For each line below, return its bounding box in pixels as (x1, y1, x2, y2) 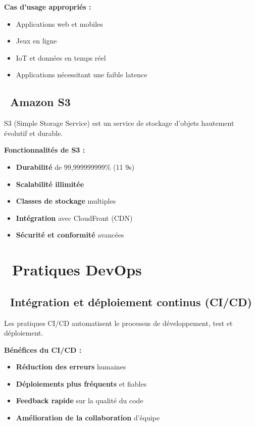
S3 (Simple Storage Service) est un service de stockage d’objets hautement (4, 118, 234, 128)
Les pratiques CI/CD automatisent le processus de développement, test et (4, 317, 233, 328)
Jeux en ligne (16, 35, 57, 46)
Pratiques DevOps (12, 259, 142, 280)
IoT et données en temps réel (16, 52, 106, 63)
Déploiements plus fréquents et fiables (16, 378, 147, 389)
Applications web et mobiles (16, 18, 103, 29)
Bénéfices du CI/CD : (4, 344, 82, 355)
